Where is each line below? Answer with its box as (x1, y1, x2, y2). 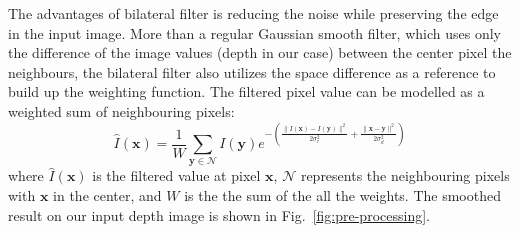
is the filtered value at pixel (92, 165, 261, 186)
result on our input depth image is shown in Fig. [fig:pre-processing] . (8, 204, 430, 225)
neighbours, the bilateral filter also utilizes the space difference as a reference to (8, 61, 496, 82)
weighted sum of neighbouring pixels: (8, 100, 235, 121)
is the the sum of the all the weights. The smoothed (184, 184, 501, 205)
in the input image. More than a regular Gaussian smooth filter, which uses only (8, 22, 501, 43)
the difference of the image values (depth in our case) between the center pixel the (8, 42, 512, 63)
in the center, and (53, 184, 162, 205)
